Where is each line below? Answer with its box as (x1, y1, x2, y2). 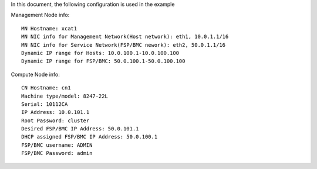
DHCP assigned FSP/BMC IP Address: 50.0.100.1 (21, 133, 158, 140)
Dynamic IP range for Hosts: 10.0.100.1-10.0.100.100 (21, 50, 179, 56)
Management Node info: (11, 12, 70, 19)
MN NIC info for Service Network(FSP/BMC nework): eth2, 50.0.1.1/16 (21, 42, 226, 48)
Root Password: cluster (21, 117, 90, 124)
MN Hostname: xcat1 (21, 25, 77, 32)
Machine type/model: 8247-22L (21, 92, 109, 99)
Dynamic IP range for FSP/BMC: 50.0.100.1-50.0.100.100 (21, 58, 186, 64)
